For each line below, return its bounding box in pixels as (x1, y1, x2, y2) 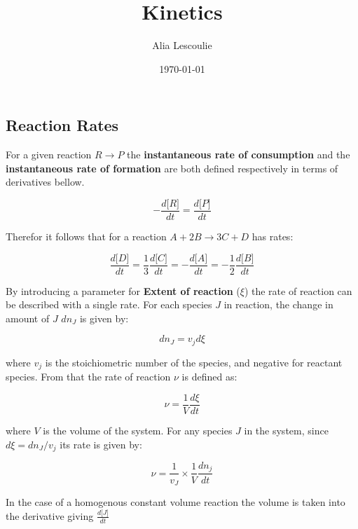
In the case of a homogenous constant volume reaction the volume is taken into (6, 494, 345, 509)
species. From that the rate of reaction (6, 369, 171, 384)
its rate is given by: (60, 437, 142, 451)
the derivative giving (6, 508, 94, 523)
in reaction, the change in (223, 297, 333, 312)
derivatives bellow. (6, 174, 85, 189)
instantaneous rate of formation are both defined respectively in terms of (6, 160, 338, 175)
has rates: (252, 228, 294, 243)
